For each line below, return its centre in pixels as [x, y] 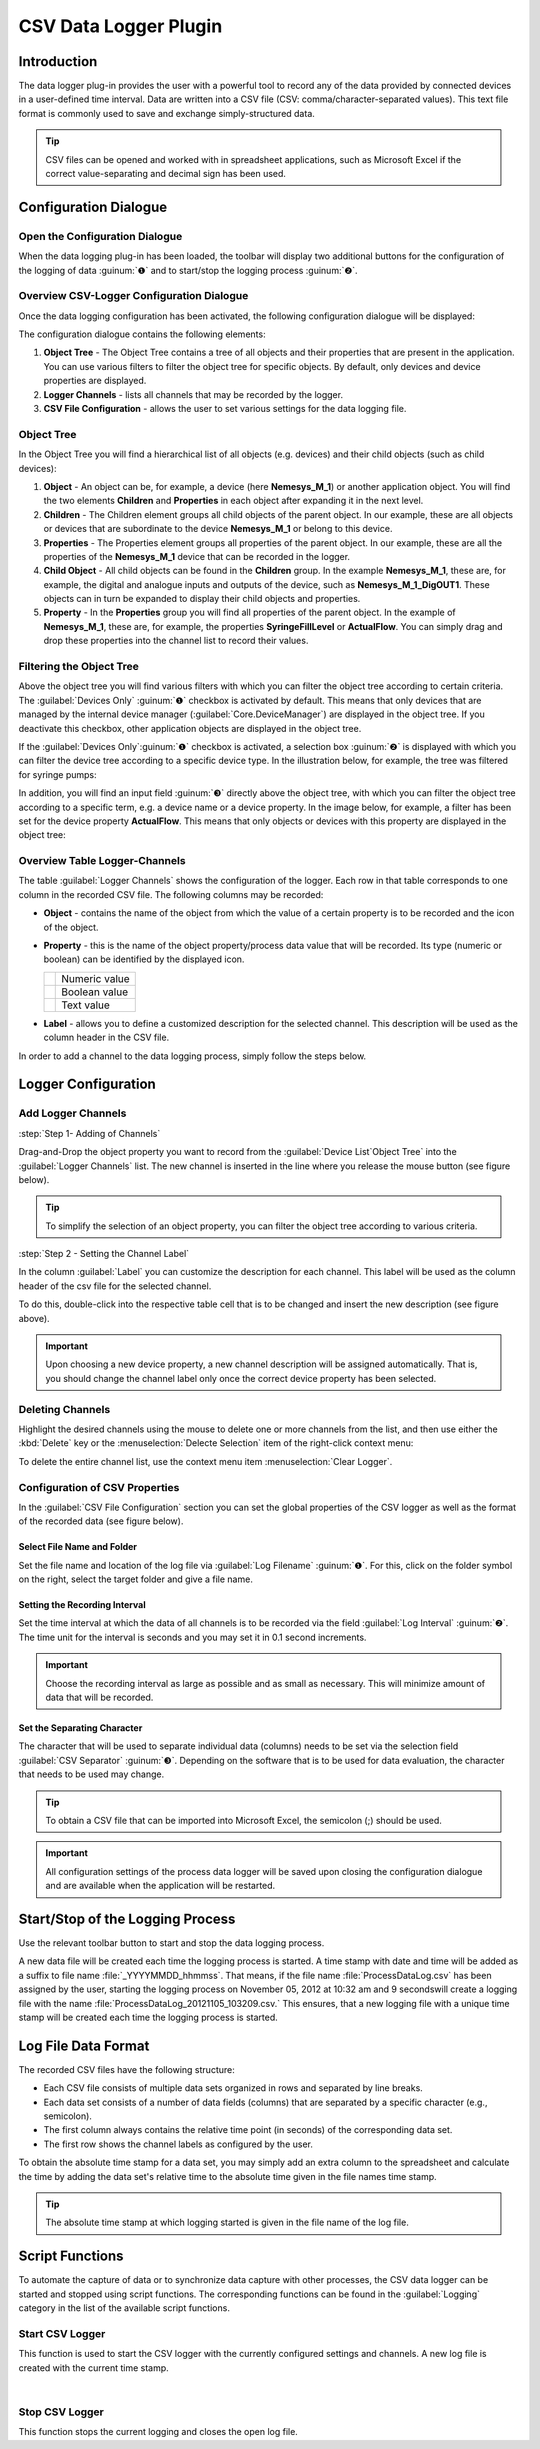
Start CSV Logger [62, 2333]
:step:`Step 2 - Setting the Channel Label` [104, 1254]
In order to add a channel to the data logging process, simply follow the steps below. [192, 1056]
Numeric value [95, 978]
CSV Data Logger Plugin [120, 26]
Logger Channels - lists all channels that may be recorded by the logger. [193, 394]
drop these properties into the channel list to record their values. [176, 641]
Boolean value [95, 992]
